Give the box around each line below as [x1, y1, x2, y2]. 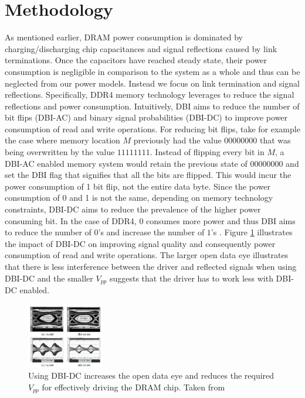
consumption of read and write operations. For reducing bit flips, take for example [5, 122, 300, 135]
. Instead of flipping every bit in [150, 146, 265, 158]
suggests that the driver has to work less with [109, 272, 273, 284]
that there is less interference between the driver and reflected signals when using [5, 260, 297, 272]
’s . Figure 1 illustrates [211, 226, 293, 238]
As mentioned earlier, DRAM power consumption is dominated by [5, 31, 243, 43]
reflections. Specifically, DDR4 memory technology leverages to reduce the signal [5, 88, 294, 101]
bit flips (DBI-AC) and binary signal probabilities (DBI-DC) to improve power [5, 111, 288, 123]
